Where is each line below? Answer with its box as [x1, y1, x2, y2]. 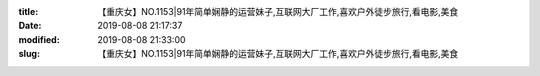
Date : [18, 20, 42, 32]
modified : [18, 33, 60, 45]
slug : [18, 48, 40, 60]
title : [18, 6, 39, 17]
